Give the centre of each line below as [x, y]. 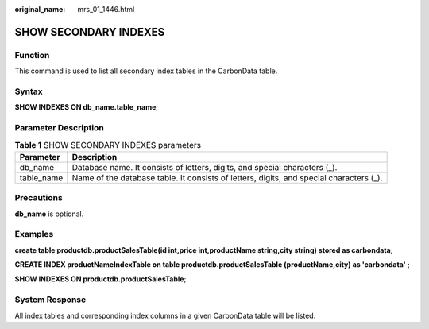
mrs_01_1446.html [106, 9]
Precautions [39, 198]
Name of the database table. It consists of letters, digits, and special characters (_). [227, 177]
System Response [50, 300]
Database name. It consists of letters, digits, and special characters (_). [205, 167]
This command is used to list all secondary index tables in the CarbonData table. [146, 71]
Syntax [29, 91]
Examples [34, 234]
